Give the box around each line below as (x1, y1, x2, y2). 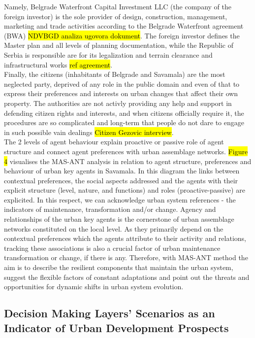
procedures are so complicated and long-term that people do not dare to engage (4, 117, 244, 128)
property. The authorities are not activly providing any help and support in (4, 98, 232, 108)
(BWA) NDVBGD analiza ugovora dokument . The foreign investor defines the (4, 30, 240, 40)
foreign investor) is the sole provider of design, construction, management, (4, 11, 227, 21)
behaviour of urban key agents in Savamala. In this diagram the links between (4, 166, 240, 176)
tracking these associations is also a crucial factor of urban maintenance (4, 242, 221, 253)
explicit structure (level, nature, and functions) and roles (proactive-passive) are (4, 185, 245, 195)
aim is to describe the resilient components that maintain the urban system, (4, 262, 233, 272)
